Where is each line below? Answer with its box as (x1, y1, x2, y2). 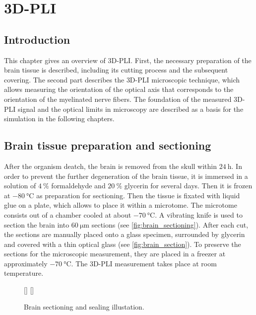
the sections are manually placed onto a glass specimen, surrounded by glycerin (4, 229, 245, 239)
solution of (4, 180, 36, 191)
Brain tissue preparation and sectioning (4, 138, 211, 153)
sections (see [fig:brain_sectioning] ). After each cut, (91, 219, 249, 230)
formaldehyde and (51, 180, 106, 191)
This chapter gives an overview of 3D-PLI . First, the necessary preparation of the (4, 55, 252, 65)
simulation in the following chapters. (4, 113, 115, 124)
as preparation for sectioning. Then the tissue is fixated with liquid (36, 190, 240, 200)
